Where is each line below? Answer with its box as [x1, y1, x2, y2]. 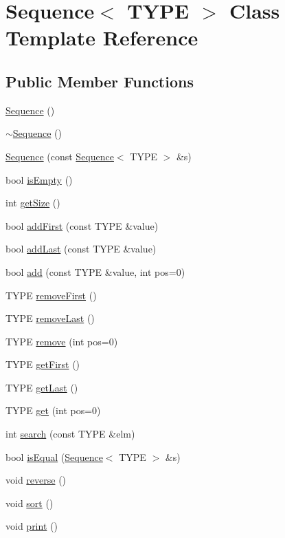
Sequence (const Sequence [5, 149, 114, 163]
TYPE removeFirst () [5, 288, 97, 302]
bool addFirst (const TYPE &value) [5, 218, 159, 233]
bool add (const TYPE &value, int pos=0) [5, 264, 185, 279]
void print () [5, 519, 58, 533]
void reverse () [5, 473, 67, 487]
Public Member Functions [5, 70, 194, 92]
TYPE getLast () [5, 380, 78, 394]
